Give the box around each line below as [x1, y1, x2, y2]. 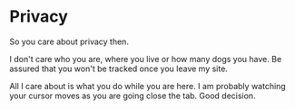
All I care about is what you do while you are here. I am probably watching [9, 80, 286, 91]
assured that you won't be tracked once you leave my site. [9, 63, 229, 74]
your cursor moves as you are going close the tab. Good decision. [9, 90, 256, 101]
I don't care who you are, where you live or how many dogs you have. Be [9, 53, 282, 64]
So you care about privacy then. [9, 36, 130, 47]
